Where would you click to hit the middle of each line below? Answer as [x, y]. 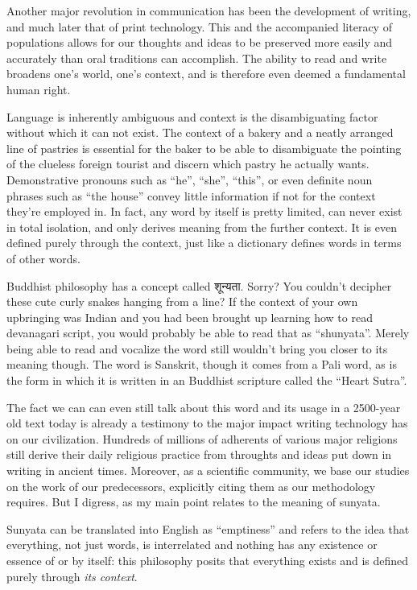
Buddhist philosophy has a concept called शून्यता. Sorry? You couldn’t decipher [199, 285]
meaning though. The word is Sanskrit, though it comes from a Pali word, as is [202, 364]
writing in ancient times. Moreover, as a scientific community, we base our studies [208, 470]
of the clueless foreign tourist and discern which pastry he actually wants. [188, 164]
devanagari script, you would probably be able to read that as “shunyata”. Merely [208, 333]
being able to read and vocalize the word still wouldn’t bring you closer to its [197, 348]
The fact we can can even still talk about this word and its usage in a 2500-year [204, 407]
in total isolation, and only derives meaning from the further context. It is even [202, 227]
